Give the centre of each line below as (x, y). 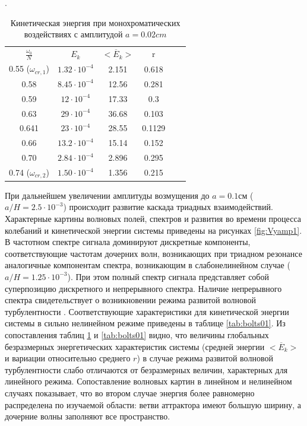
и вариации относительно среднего (68, 358)
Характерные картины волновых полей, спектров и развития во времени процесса (153, 219)
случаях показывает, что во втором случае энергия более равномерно (130, 392)
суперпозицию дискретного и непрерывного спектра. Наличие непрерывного (143, 288)
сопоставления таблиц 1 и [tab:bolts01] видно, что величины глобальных (137, 334)
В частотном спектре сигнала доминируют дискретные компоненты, (128, 242)
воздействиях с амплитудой (73, 34)
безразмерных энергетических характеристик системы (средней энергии (135, 346)
